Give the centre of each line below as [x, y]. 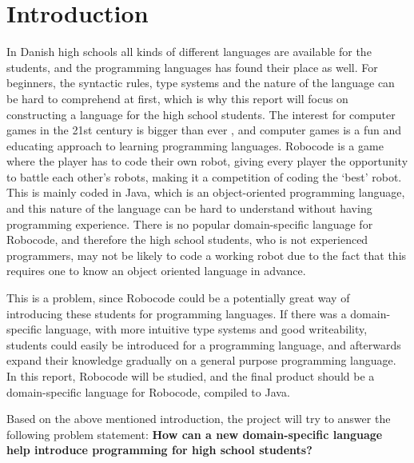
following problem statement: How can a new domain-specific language [195, 434]
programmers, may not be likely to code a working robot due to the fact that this [207, 255]
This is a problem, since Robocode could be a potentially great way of [178, 298]
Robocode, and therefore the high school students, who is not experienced [187, 239]
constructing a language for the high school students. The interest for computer [201, 114]
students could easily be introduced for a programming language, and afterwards [204, 344]
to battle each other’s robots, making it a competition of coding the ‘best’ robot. [204, 176]
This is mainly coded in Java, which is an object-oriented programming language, [206, 192]
